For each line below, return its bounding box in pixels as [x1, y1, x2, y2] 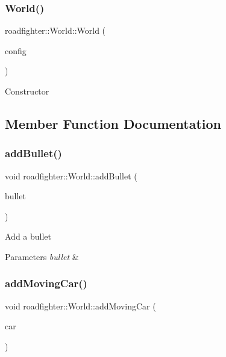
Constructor [5, 85, 49, 97]
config [5, 44, 27, 57]
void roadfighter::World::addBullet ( [5, 169, 137, 182]
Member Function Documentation [5, 114, 222, 132]
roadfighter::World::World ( [5, 24, 106, 37]
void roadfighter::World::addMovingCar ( [5, 299, 156, 312]
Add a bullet [5, 230, 52, 243]
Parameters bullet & [5, 250, 79, 262]
